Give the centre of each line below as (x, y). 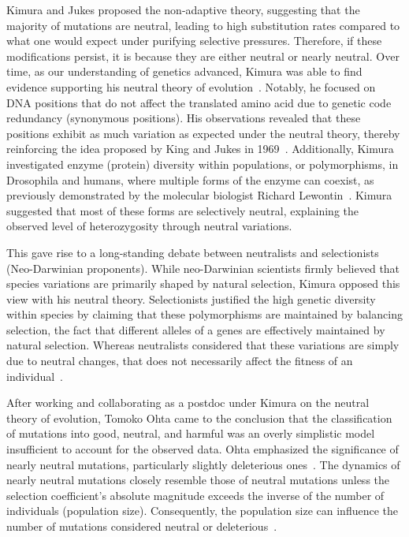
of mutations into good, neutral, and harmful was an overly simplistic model (191, 433)
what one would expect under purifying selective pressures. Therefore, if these (194, 41)
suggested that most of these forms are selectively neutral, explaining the (182, 210)
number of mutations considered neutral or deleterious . (142, 526)
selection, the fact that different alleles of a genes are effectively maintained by (196, 329)
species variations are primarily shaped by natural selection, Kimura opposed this (203, 283)
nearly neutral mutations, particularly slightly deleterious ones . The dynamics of (203, 464)
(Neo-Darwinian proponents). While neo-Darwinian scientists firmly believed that (203, 268)
